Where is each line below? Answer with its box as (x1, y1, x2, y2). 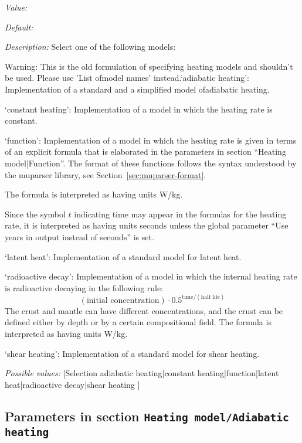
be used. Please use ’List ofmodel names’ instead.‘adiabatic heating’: (5, 71, 249, 84)
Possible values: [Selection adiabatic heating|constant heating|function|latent (5, 367, 279, 379)
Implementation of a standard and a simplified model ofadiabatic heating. (5, 83, 270, 95)
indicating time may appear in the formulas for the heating (74, 207, 287, 220)
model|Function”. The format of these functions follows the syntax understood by (5, 156, 297, 169)
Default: (5, 21, 33, 33)
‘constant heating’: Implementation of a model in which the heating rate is (5, 103, 273, 115)
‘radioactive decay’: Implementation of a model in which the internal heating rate (5, 270, 297, 282)
